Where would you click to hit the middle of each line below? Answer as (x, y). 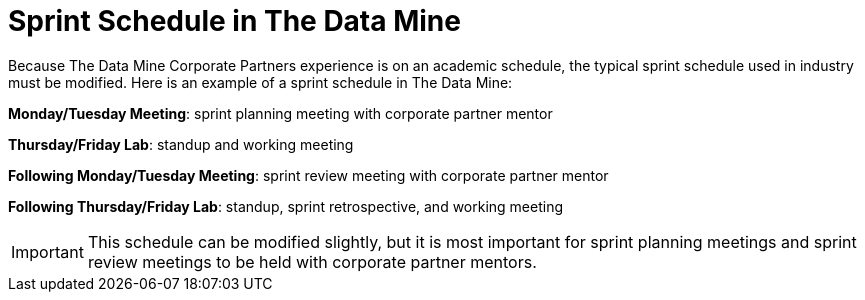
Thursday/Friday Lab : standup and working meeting (181, 144)
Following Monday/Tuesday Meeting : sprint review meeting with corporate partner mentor (308, 175)
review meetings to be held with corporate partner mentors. (312, 261)
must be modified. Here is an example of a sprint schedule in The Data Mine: (260, 82)
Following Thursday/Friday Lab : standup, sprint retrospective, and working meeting (286, 206)
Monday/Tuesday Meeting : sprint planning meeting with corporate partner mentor (280, 113)
